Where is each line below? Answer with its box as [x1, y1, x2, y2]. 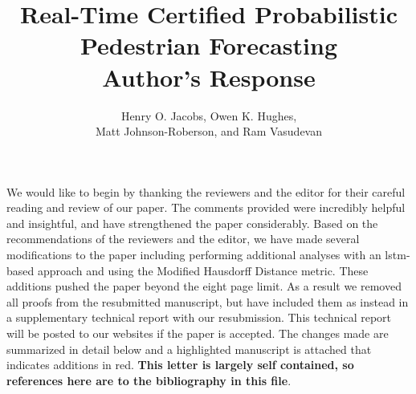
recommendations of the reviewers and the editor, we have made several [6, 230, 360, 247]
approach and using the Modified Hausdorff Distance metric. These [37, 262, 369, 278]
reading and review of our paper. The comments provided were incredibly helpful [6, 199, 406, 216]
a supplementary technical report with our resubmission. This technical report [6, 309, 392, 326]
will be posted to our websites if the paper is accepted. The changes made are [6, 325, 389, 342]
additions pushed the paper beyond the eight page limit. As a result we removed [6, 278, 402, 294]
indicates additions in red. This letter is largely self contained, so [6, 356, 354, 373]
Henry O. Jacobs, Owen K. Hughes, [120, 107, 297, 124]
